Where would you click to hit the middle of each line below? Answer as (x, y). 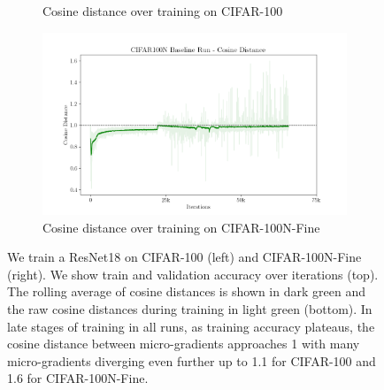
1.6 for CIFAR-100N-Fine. (78, 378)
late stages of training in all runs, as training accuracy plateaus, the (191, 326)
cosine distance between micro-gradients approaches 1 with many (184, 344)
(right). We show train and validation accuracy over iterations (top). (193, 274)
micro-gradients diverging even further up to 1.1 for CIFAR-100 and (192, 360)
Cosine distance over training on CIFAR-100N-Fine (181, 227)
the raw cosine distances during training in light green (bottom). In (190, 308)
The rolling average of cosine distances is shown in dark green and (186, 291)
